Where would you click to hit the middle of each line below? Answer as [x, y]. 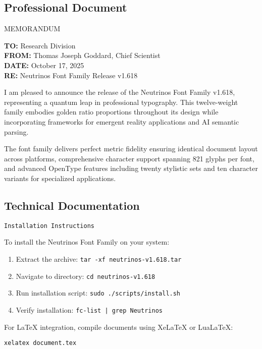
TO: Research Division [40, 45]
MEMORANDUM [32, 28]
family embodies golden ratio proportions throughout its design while [111, 112]
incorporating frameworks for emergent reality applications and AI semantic [122, 121]
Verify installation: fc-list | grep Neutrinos [89, 309]
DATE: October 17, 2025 [44, 65]
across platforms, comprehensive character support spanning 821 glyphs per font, [129, 158]
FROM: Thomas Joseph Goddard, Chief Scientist [82, 55]
